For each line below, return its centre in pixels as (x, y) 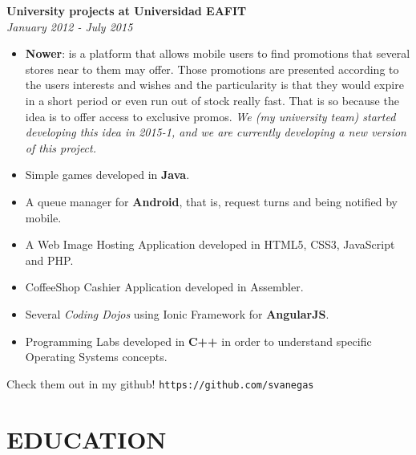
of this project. (61, 147)
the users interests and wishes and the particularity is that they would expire (214, 85)
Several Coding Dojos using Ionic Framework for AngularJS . (177, 313)
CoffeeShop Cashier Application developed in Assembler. (164, 287)
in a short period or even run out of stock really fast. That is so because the (212, 100)
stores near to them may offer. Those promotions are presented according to (212, 69)
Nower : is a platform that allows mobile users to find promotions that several (218, 53)
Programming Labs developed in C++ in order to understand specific (198, 341)
